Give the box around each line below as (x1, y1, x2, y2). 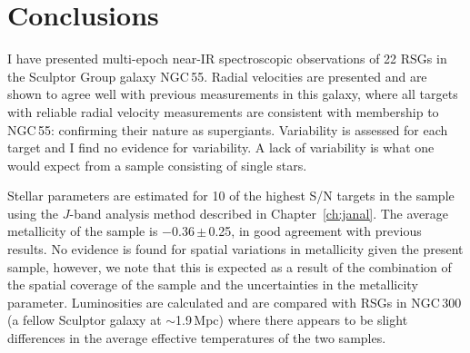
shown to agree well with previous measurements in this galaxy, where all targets (7, 84, 458, 103)
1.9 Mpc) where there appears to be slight (175, 310, 408, 329)
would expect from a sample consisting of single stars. (7, 155, 307, 174)
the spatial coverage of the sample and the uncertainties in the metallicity (7, 275, 418, 294)
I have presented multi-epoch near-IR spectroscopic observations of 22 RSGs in (7, 49, 447, 68)
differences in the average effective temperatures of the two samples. (7, 328, 386, 348)
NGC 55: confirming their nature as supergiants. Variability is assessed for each (7, 120, 448, 139)
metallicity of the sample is (7, 221, 158, 240)
